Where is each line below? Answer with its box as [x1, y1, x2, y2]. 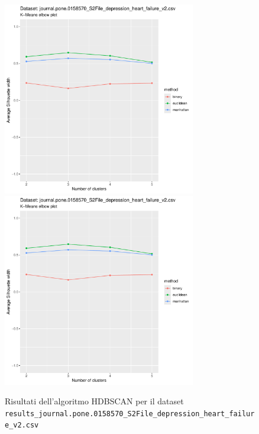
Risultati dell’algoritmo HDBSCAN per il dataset [5, 395, 184, 407]
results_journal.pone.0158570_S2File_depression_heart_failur [5, 409, 255, 418]
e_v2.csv [5, 421, 39, 430]
